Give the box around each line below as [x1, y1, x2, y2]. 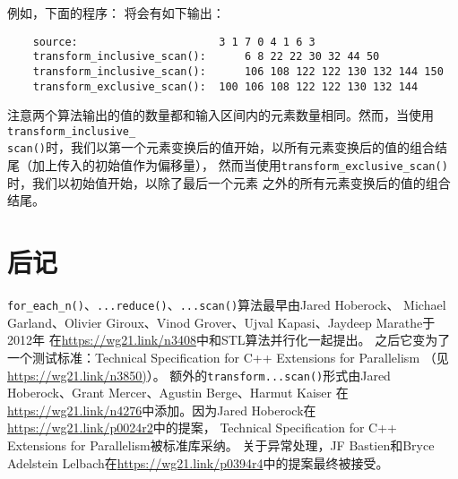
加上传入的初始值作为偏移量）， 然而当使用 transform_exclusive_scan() [31, 156, 448, 175]
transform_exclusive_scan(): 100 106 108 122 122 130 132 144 [32, 80, 419, 93]
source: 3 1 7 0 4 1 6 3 [32, 35, 315, 48]
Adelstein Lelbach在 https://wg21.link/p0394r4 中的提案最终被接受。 [7, 453, 389, 472]
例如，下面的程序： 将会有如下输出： [7, 4, 225, 21]
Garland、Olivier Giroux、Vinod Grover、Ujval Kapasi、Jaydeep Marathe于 [7, 312, 436, 331]
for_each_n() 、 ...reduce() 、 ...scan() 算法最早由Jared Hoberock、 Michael [7, 295, 446, 314]
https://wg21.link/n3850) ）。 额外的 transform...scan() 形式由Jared [7, 365, 391, 384]
